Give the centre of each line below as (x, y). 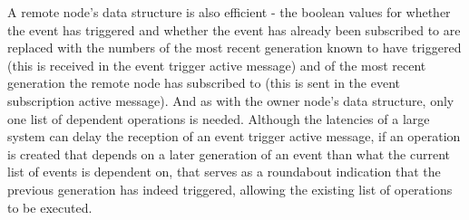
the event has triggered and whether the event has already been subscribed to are (234, 29)
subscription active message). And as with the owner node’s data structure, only (231, 100)
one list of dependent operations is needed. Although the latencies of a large (219, 118)
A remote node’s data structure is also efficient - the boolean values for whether (229, 12)
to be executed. (50, 207)
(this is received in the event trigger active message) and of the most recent (217, 65)
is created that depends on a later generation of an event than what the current (229, 153)
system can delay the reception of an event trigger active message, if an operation (234, 136)
